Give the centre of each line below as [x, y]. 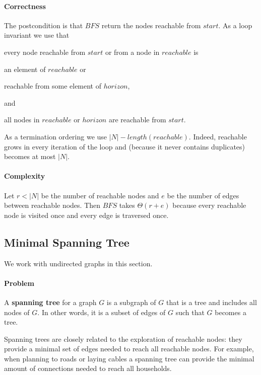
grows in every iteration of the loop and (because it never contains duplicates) [125, 146]
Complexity [25, 176]
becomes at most [30, 156]
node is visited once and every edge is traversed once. [86, 215]
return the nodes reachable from [151, 25]
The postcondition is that [44, 25]
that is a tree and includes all [212, 302]
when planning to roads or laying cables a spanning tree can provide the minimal [129, 358]
